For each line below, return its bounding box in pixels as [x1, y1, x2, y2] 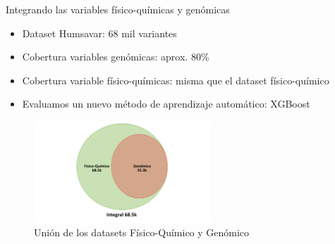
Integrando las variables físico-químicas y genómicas [6, 2, 230, 16]
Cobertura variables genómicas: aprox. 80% [22, 49, 209, 64]
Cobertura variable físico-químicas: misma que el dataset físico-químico [22, 72, 329, 87]
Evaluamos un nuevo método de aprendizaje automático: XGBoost [22, 96, 310, 111]
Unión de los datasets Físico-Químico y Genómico [34, 225, 250, 240]
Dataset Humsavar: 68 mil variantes [22, 25, 177, 40]
